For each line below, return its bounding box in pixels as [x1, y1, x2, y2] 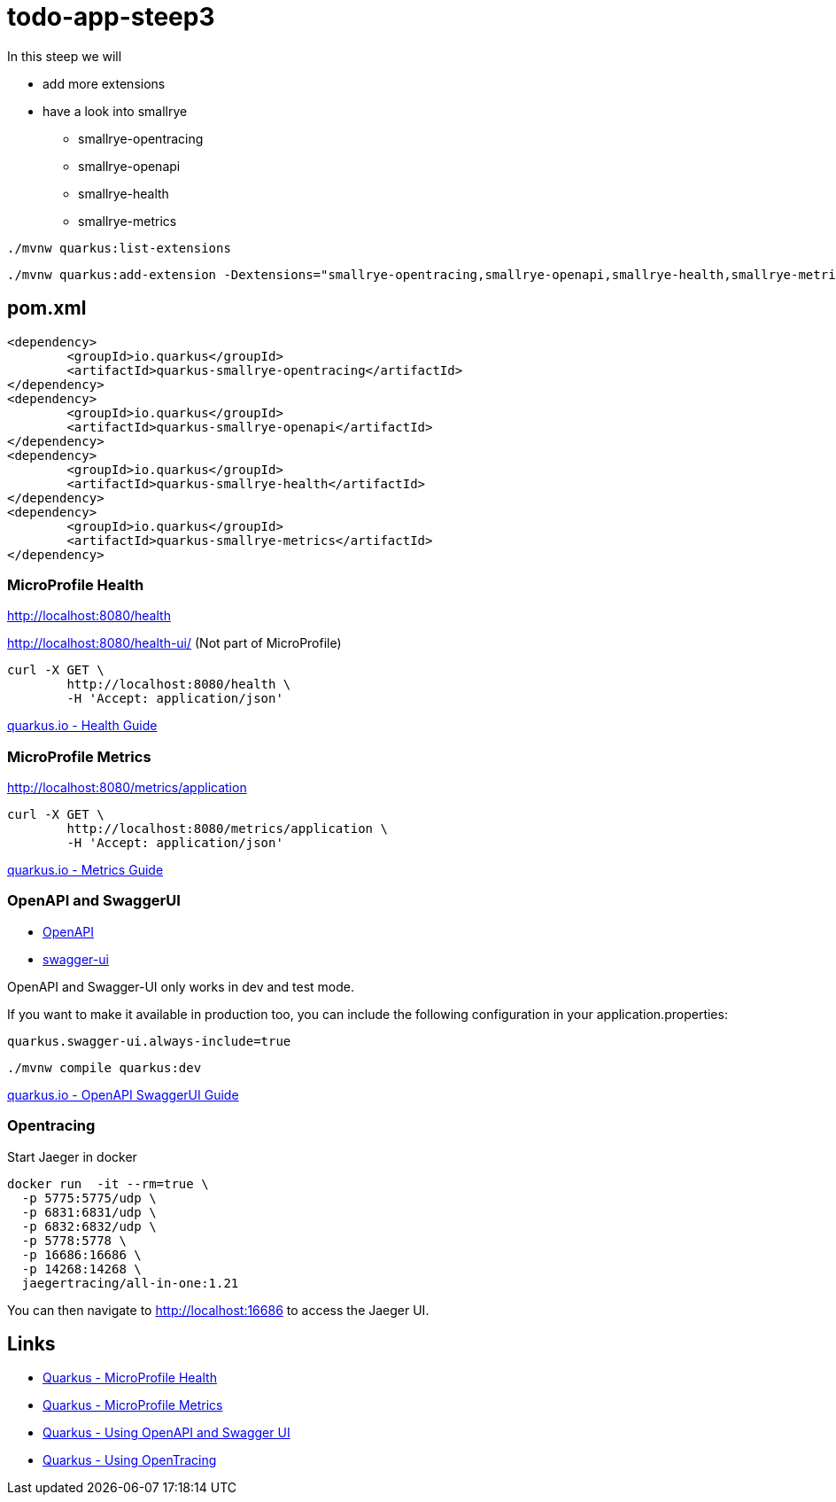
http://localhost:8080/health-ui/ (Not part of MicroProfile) [7, 635, 342, 651]
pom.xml [7, 297, 87, 320]
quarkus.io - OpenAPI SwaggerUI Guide [7, 1086, 239, 1102]
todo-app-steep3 [7, 2, 215, 32]
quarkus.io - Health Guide [7, 718, 158, 734]
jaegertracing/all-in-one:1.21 [21, 1275, 239, 1290]
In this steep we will [7, 48, 122, 64]
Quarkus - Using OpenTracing [43, 1452, 217, 1468]
